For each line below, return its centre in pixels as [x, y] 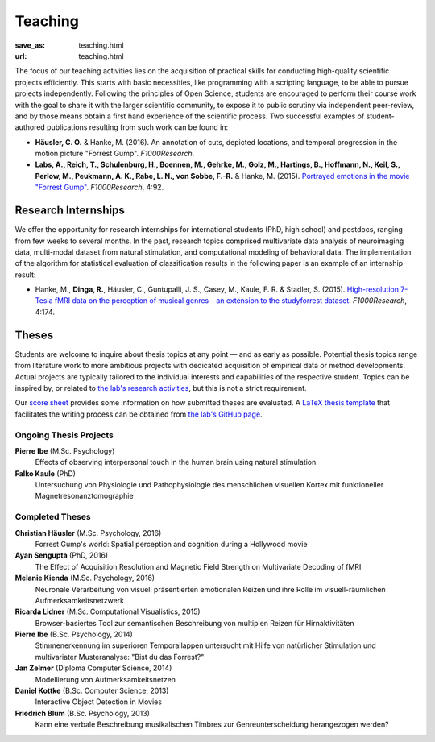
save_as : [30, 45]
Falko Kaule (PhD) [46, 473]
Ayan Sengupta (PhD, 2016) [62, 555]
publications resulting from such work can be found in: [138, 127]
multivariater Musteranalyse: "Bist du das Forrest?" [120, 657]
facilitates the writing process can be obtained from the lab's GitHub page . [139, 414]
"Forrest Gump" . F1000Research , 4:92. [99, 187]
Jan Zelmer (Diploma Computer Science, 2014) [93, 668]
